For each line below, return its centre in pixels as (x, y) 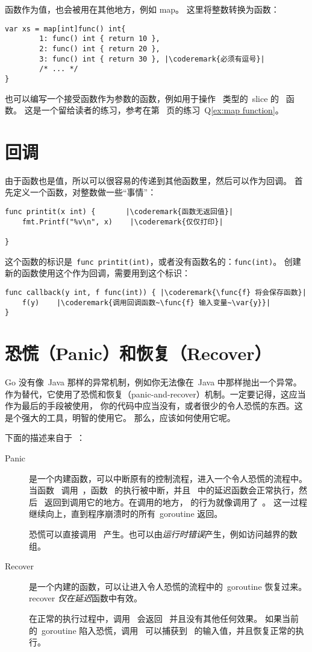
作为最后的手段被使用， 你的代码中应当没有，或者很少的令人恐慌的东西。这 (154, 406)
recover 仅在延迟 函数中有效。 (86, 598)
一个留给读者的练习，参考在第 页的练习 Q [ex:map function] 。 (162, 110)
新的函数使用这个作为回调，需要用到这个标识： (98, 273)
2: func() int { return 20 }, (100, 49)
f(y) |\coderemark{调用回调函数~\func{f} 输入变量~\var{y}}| (146, 302)
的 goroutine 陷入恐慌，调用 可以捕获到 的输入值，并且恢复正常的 (162, 630)
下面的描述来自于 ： (45, 438)
